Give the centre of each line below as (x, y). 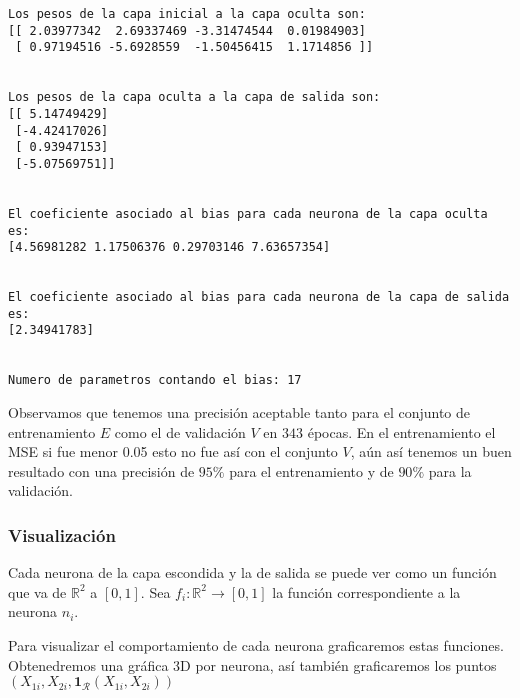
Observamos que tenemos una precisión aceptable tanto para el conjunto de (239, 412)
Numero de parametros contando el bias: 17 (155, 380)
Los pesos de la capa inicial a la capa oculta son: (187, 14)
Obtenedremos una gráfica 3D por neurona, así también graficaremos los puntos (252, 664)
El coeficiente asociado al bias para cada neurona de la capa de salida (259, 297)
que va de (37, 591)
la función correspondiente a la (366, 591)
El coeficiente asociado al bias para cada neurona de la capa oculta (248, 213)
